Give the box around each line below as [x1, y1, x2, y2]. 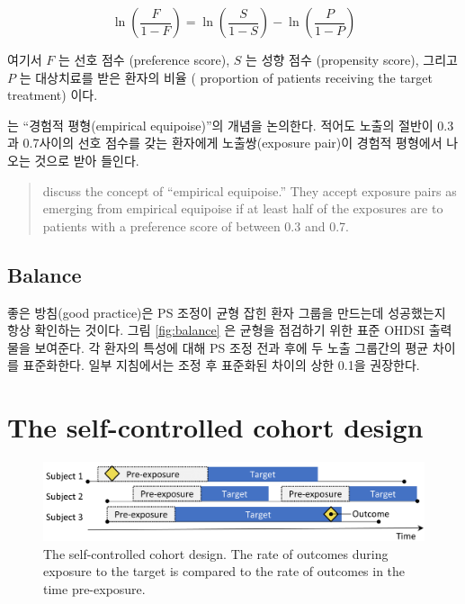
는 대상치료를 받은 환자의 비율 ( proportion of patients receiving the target [19, 68, 434, 86]
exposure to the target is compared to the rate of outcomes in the [43, 562, 406, 581]
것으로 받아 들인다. [34, 150, 139, 169]
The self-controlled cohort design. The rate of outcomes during [43, 544, 389, 563]
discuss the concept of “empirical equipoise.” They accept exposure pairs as [42, 181, 457, 200]
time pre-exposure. [43, 580, 146, 599]
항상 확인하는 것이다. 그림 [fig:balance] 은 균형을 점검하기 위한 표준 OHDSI [7, 320, 425, 339]
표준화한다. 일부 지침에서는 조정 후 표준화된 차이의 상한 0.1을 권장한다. [22, 356, 420, 374]
